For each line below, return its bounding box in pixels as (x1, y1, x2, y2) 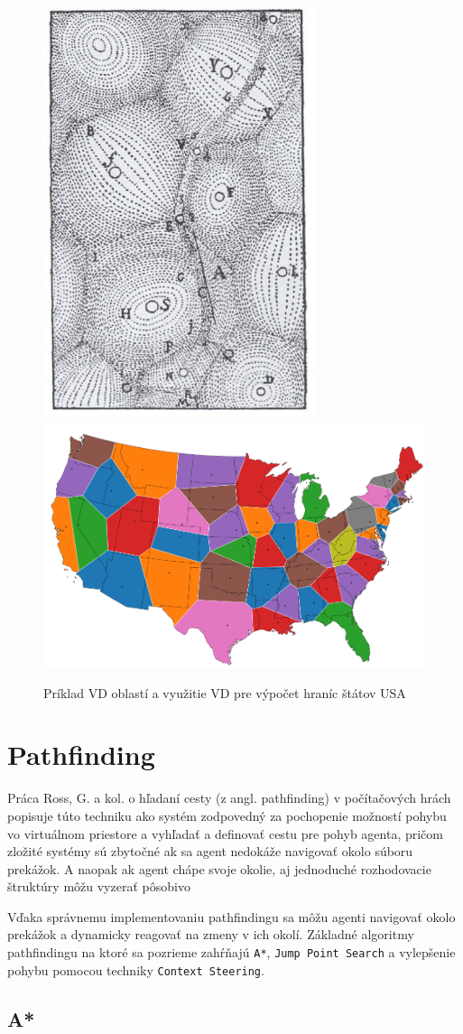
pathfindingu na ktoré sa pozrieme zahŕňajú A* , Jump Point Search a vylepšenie (7, 943, 456, 962)
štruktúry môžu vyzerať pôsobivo (7, 877, 190, 896)
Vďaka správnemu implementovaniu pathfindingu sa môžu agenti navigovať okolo (7, 907, 456, 926)
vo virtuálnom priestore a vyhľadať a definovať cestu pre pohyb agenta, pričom (7, 824, 443, 843)
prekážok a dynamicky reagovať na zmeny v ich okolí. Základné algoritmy (7, 925, 414, 944)
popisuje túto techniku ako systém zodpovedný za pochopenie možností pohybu (7, 806, 447, 824)
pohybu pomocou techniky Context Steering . (7, 960, 264, 979)
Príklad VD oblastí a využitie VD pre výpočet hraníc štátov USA (43, 683, 406, 702)
